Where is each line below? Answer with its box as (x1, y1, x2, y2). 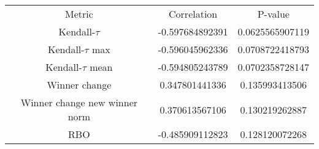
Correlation (169, 7, 218, 21)
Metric (64, 7, 93, 21)
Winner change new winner (20, 95, 138, 109)
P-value (257, 7, 290, 21)
